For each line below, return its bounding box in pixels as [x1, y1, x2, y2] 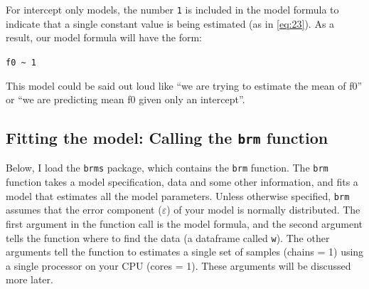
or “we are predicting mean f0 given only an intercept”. [6, 92, 245, 107]
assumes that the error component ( [6, 202, 162, 217]
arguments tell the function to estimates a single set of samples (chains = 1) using [6, 244, 364, 259]
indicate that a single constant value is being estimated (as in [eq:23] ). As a [6, 16, 335, 31]
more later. [6, 272, 53, 287]
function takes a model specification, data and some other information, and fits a [6, 174, 358, 189]
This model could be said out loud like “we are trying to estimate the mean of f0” [6, 78, 363, 93]
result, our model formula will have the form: [6, 30, 202, 45]
